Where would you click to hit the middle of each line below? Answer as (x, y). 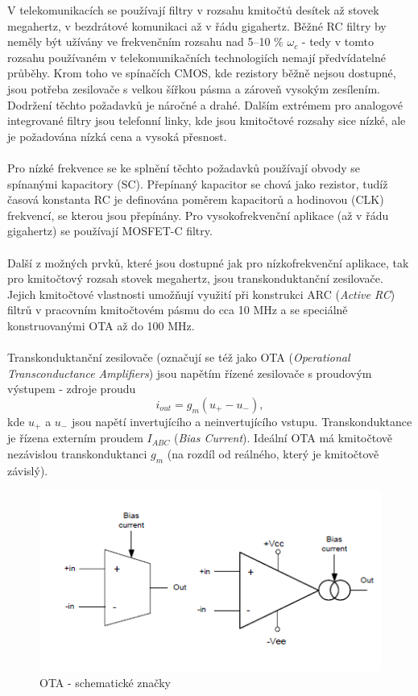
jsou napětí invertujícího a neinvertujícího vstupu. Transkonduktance (242, 421)
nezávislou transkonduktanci (77, 453)
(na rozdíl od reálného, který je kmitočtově (273, 453)
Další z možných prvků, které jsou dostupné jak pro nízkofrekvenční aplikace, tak (208, 262)
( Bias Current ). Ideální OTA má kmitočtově (283, 438)
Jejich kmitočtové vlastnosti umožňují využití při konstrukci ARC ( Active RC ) (201, 294)
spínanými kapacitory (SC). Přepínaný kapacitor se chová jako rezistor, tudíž (198, 183)
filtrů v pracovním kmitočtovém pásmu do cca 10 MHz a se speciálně (178, 310)
